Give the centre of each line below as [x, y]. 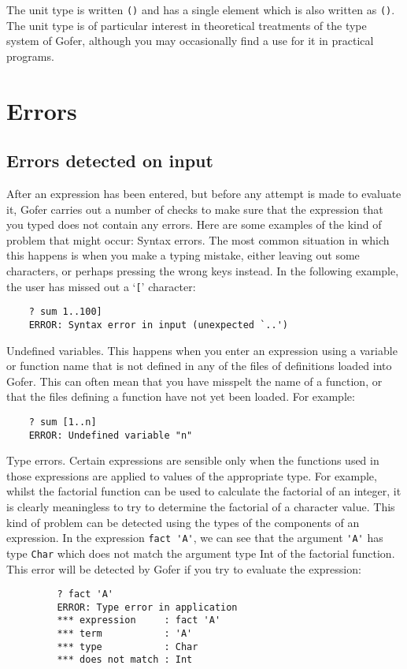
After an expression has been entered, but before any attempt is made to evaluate [204, 194]
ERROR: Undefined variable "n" [111, 435]
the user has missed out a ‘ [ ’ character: [101, 286]
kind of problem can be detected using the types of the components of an [183, 522]
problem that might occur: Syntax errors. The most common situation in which [198, 239]
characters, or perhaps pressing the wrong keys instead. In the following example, [203, 270]
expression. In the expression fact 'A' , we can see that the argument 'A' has [195, 538]
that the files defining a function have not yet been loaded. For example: [181, 396]
